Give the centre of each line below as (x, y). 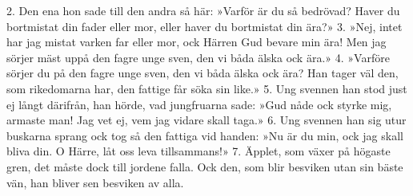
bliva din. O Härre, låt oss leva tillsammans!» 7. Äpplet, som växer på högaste (198, 151)
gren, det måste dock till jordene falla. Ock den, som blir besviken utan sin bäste (205, 166)
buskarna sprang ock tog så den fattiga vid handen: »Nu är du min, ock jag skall (205, 135)
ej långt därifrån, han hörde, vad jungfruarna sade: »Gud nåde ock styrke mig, (199, 104)
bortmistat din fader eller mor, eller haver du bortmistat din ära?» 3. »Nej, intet (204, 26)
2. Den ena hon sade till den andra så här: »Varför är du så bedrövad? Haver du (203, 10)
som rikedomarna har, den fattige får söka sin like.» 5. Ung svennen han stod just (207, 88)
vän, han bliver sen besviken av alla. (95, 182)
